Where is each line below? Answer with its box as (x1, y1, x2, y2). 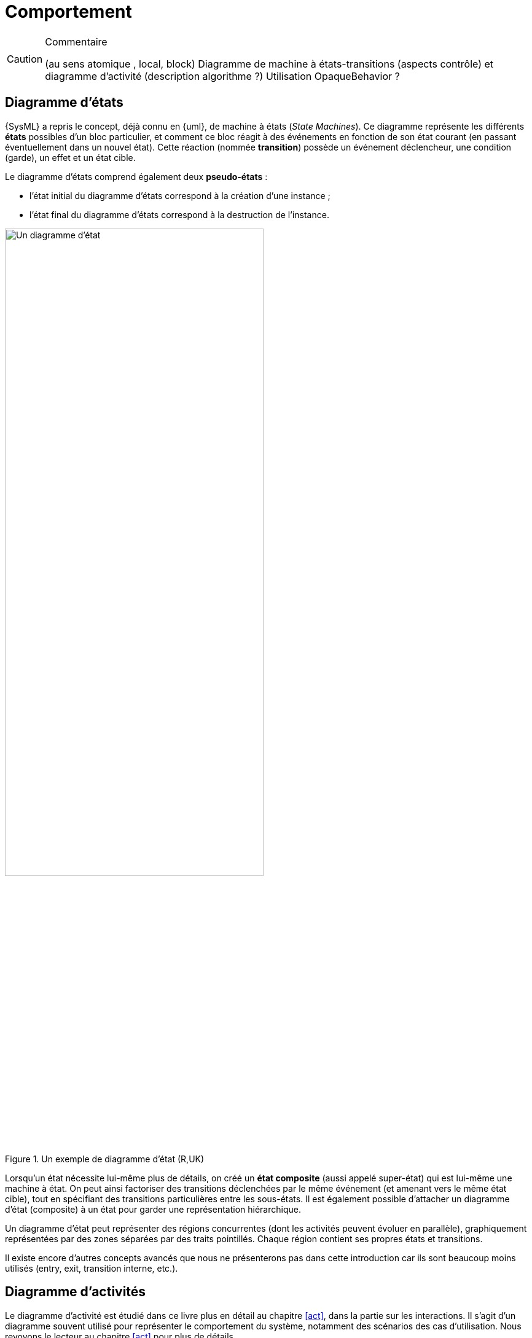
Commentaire (45, 35, 108, 48)
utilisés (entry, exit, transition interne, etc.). (5, 1262, 178, 1273)
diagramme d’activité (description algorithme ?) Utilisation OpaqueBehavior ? (45, 69, 400, 82)
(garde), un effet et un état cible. (5, 152, 136, 163)
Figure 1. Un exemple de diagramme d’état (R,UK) (5, 1153, 205, 1164)
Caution (7, 52, 43, 65)
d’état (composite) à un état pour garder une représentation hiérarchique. (5, 1203, 301, 1215)
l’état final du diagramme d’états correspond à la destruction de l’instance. (29, 209, 329, 220)
